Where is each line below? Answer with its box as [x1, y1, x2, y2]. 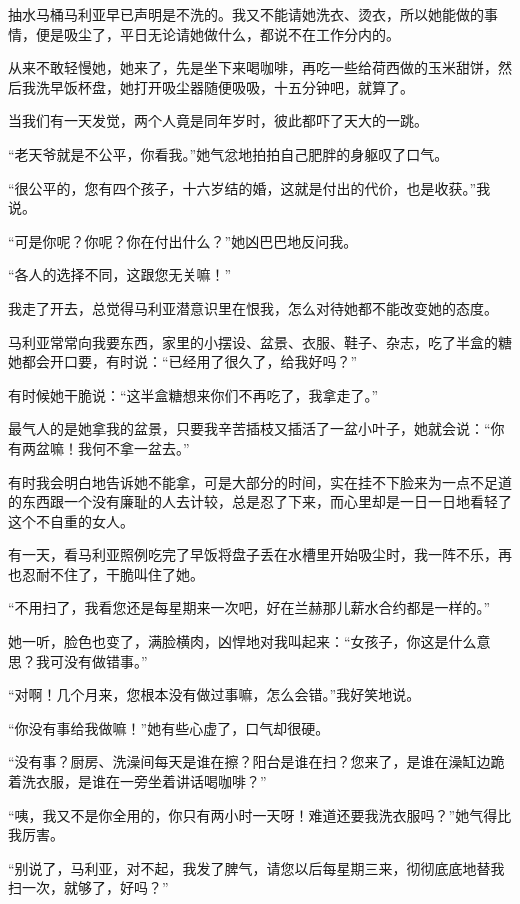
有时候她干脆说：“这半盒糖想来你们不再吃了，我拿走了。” [8, 384, 379, 405]
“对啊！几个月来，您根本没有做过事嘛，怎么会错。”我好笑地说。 [8, 684, 421, 705]
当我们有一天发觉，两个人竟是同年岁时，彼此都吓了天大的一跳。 [8, 110, 428, 131]
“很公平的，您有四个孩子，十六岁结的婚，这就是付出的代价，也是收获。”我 [8, 177, 491, 198]
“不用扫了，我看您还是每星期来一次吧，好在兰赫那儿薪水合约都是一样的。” [8, 597, 491, 618]
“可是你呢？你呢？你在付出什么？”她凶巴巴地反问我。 [8, 230, 358, 251]
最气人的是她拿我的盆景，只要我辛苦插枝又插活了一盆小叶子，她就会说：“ [8, 418, 491, 439]
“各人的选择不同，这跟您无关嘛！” [8, 264, 232, 285]
